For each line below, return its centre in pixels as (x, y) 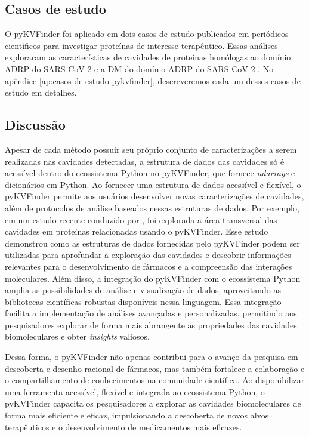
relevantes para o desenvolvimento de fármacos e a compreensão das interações (149, 266)
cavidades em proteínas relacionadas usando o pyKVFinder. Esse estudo (137, 231)
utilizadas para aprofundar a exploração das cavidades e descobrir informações (148, 255)
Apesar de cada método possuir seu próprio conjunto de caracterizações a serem (151, 149)
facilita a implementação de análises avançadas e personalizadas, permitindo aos (151, 313)
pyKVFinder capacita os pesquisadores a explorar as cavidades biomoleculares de (153, 403)
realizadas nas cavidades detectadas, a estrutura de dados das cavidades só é (145, 161)
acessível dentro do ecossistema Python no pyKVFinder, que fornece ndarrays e (150, 173)
